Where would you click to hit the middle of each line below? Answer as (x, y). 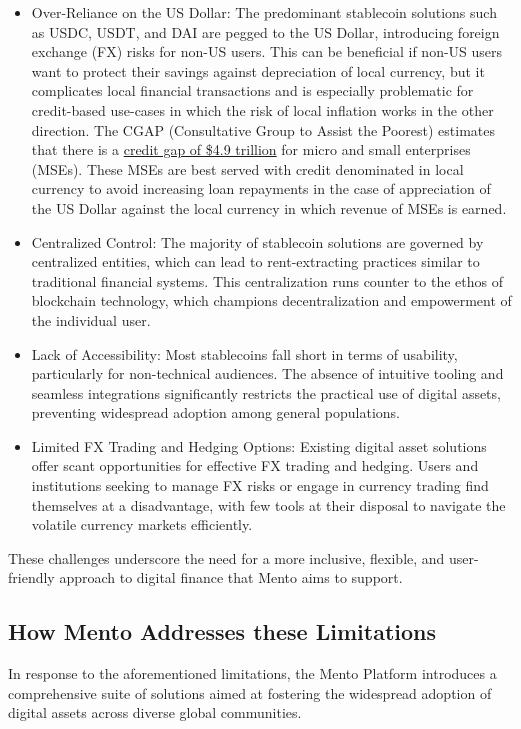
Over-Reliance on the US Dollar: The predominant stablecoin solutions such (264, 12)
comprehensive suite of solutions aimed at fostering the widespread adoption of (250, 692)
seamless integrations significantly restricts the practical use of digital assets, (266, 392)
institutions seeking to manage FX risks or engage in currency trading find (260, 485)
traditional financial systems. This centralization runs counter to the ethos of (267, 280)
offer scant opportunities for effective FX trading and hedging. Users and (255, 465)
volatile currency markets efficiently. (142, 524)
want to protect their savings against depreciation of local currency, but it (258, 70)
